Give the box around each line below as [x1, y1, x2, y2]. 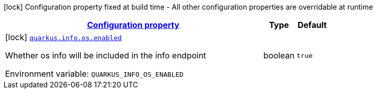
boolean [263, 50, 295, 60]
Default [298, 20, 327, 30]
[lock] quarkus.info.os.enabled [5, 32, 122, 42]
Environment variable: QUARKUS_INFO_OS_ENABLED [5, 69, 184, 79]
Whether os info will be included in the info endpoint [5, 50, 206, 60]
